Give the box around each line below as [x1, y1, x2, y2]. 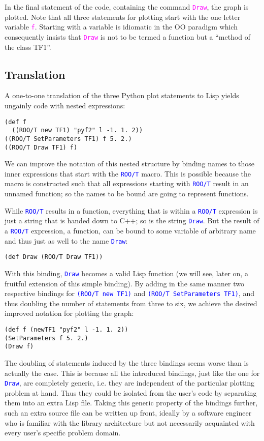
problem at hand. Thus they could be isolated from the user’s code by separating [5, 387, 257, 398]
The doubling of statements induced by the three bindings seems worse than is [5, 358, 249, 368]
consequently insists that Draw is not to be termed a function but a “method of [5, 31, 251, 42]
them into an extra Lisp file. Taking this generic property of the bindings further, [5, 397, 258, 408]
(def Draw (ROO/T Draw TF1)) [5, 253, 103, 261]
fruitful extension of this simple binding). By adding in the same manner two [5, 278, 244, 288]
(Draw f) [5, 343, 34, 350]
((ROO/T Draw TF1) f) [5, 143, 78, 151]
